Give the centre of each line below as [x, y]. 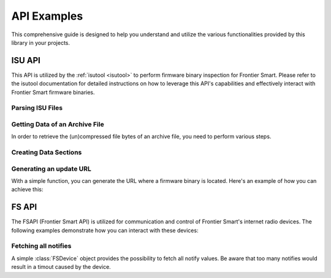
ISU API [26, 60]
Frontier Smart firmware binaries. [53, 92]
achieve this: [27, 190]
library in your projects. [41, 42]
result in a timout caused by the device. [61, 267]
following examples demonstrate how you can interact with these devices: [105, 230]
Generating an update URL [51, 169]
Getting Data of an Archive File [58, 124]
